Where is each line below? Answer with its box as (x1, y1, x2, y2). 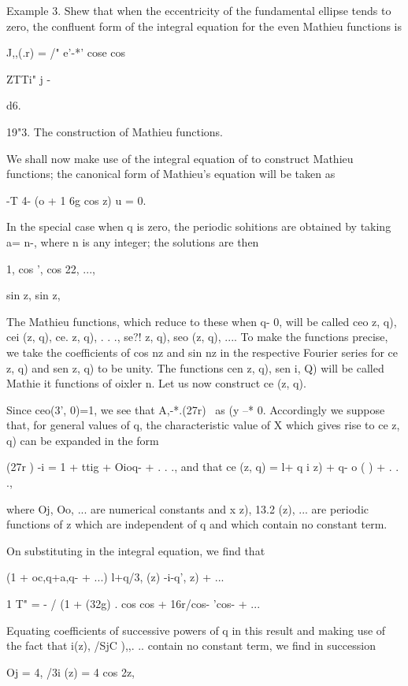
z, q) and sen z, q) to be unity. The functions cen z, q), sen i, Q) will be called (6, 359, 384, 376)
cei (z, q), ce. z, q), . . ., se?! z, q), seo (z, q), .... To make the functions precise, (6, 328, 388, 345)
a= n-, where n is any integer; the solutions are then (6, 233, 259, 250)
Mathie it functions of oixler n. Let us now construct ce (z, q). (6, 375, 306, 391)
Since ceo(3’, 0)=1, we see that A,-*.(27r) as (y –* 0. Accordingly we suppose (6, 401, 385, 417)
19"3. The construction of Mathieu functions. (6, 123, 223, 139)
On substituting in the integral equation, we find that (6, 542, 265, 558)
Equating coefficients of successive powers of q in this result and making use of (6, 621, 386, 638)
